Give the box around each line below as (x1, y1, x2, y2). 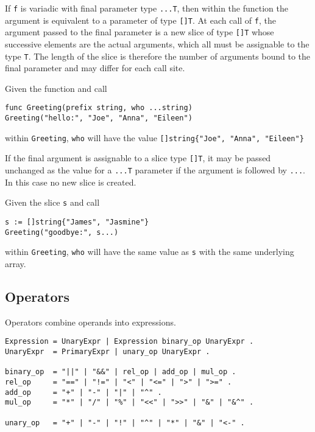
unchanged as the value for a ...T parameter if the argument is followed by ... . (5, 164, 305, 176)
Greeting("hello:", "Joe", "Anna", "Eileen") (5, 114, 193, 123)
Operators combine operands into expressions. (5, 315, 176, 328)
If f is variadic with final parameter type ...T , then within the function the (5, 2, 288, 14)
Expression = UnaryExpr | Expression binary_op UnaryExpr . (5, 337, 254, 346)
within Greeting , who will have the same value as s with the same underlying (5, 245, 294, 258)
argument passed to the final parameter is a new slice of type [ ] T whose (5, 26, 274, 38)
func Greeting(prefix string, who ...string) (5, 103, 193, 113)
